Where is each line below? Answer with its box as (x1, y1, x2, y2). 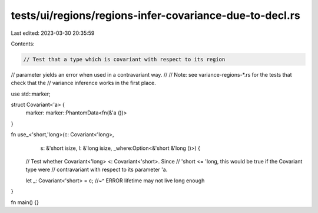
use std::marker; (11, 90, 51, 97)
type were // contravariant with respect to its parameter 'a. (25, 166, 168, 173)
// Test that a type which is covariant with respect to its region (23, 56, 226, 63)
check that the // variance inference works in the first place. (11, 80, 156, 87)
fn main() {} (11, 198, 39, 206)
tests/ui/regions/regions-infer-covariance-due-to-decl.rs (11, 9, 300, 22)
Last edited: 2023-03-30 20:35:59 (11, 30, 95, 37)
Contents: (11, 40, 35, 47)
